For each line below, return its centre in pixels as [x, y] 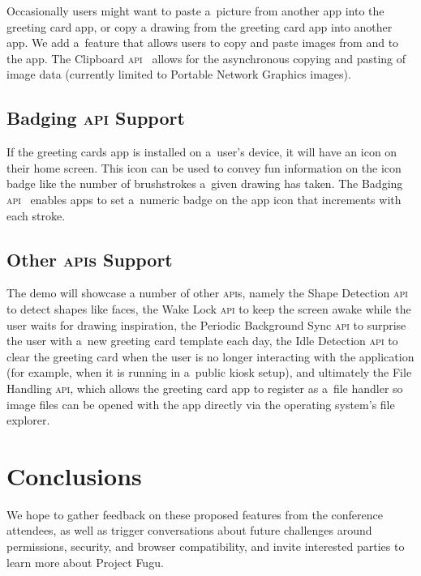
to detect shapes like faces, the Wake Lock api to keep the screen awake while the [209, 308]
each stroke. [36, 215]
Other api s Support [90, 259]
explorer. [28, 420]
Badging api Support [96, 118]
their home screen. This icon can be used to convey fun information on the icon [204, 167]
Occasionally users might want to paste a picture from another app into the [195, 11]
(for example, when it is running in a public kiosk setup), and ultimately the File [209, 372]
